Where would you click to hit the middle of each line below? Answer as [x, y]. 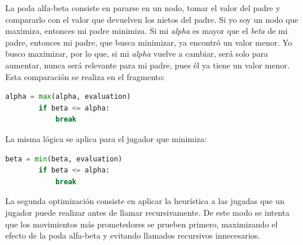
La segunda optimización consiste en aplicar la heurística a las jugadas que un [145, 201]
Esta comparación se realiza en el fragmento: [85, 76]
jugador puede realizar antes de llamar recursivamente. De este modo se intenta [147, 212]
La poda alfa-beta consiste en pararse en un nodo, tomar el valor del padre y [143, 8]
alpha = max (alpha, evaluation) [68, 97]
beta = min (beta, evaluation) [64, 159]
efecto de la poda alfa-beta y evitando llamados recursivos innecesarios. [133, 235]
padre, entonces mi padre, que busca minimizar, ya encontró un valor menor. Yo [149, 42]
